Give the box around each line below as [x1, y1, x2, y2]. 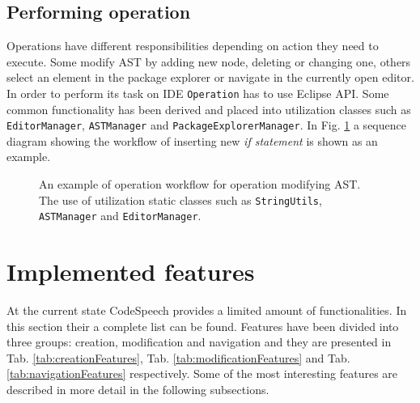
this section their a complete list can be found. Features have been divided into [6, 317, 399, 334]
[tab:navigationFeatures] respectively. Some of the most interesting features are [6, 365, 398, 382]
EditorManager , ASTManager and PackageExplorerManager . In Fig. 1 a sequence [6, 117, 406, 134]
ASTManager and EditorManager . [39, 207, 202, 224]
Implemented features [6, 255, 255, 288]
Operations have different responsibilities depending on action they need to [6, 37, 379, 54]
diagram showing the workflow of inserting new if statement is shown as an [6, 132, 378, 149]
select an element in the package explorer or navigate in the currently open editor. [6, 69, 414, 86]
